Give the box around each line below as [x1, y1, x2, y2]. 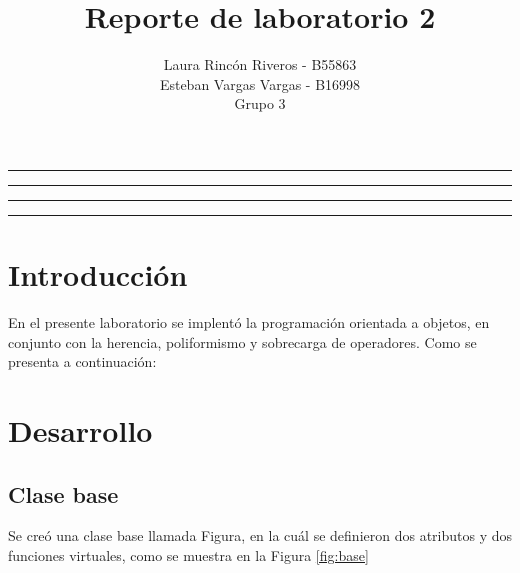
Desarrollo [8, 410, 153, 450]
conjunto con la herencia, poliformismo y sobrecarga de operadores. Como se [8, 331, 477, 352]
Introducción [8, 254, 188, 295]
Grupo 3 [234, 93, 286, 114]
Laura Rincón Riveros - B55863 [163, 54, 357, 75]
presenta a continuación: [8, 351, 157, 372]
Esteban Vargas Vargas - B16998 [159, 73, 361, 94]
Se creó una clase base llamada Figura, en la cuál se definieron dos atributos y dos [8, 525, 513, 546]
